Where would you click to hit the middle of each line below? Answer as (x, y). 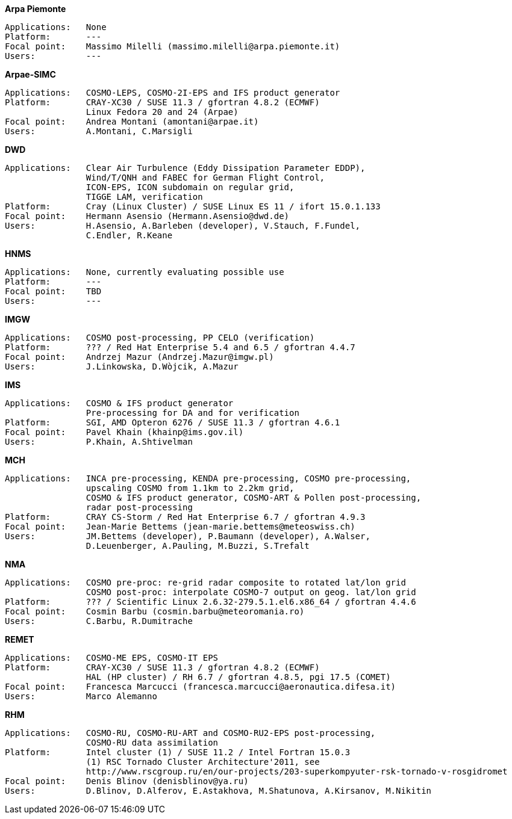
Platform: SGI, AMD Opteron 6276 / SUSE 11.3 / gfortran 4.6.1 (173, 422)
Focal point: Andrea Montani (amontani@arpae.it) (132, 122)
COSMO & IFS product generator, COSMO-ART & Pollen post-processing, (254, 498)
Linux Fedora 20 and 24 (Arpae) (162, 112)
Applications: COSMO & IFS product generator (119, 403)
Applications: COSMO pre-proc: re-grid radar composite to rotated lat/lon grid (205, 583)
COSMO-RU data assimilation (152, 743)
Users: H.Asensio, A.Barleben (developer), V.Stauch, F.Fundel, (183, 226)
